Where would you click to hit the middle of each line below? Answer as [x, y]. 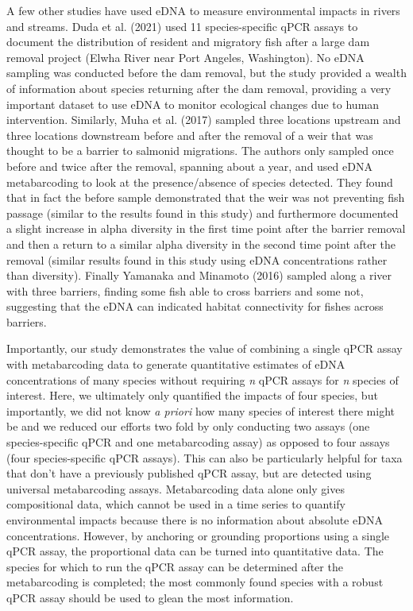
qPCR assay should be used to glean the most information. [150, 597]
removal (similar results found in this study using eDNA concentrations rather [197, 259]
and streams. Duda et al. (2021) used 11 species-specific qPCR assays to [182, 26]
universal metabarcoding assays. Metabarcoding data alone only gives [176, 488]
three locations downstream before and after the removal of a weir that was [190, 135]
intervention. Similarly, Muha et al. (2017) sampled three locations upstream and [204, 120]
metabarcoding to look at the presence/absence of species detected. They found [200, 182]
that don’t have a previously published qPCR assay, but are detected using [189, 473]
